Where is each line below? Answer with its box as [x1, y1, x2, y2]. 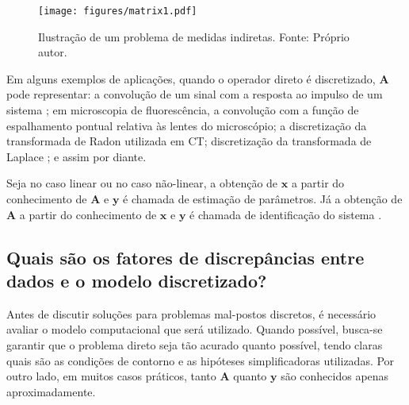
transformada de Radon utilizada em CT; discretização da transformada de [6, 133, 372, 149]
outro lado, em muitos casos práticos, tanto [6, 368, 216, 384]
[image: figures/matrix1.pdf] [38, 6, 197, 17]
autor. [38, 44, 67, 60]
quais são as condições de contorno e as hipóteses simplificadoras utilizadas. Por [6, 352, 395, 368]
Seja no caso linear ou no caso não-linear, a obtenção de [6, 175, 278, 191]
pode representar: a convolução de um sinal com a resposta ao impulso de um [6, 86, 383, 102]
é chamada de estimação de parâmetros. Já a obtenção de [123, 191, 403, 206]
